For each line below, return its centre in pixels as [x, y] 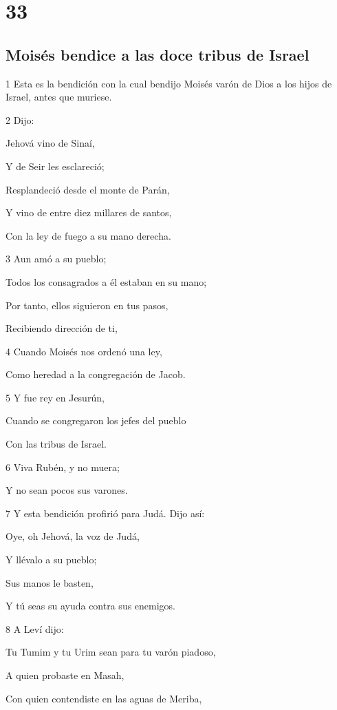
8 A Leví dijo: [35, 628]
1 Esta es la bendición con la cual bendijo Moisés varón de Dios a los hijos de [169, 83]
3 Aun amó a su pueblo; [56, 259]
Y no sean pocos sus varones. [67, 490]
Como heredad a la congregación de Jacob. [96, 374]
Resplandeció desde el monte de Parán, [88, 189]
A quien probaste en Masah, [65, 675]
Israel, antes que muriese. [59, 97]
